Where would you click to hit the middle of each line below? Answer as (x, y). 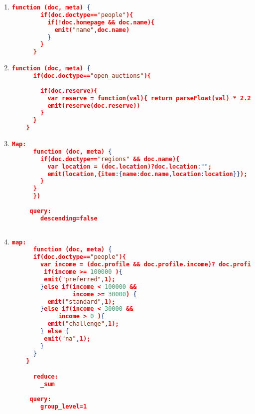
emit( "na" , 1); (67, 338)
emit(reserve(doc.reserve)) (94, 105)
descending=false (69, 218)
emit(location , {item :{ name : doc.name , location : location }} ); (147, 174)
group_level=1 (64, 406)
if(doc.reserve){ (69, 91)
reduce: (46, 377)
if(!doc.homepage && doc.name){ (101, 22)
